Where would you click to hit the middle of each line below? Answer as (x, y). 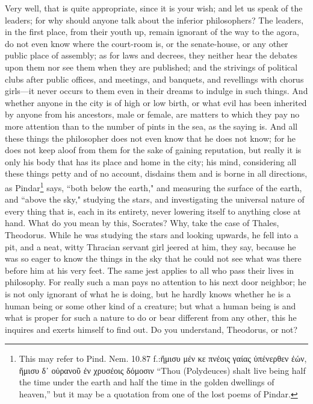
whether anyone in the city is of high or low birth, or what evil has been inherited (156, 102)
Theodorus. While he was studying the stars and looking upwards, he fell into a (152, 234)
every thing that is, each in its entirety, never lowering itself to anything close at (153, 211)
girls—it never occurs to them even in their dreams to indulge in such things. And (156, 91)
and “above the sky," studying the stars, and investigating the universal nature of (155, 199)
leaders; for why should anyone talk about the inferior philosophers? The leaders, (154, 20)
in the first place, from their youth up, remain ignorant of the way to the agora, (152, 32)
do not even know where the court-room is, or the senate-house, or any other (147, 43)
